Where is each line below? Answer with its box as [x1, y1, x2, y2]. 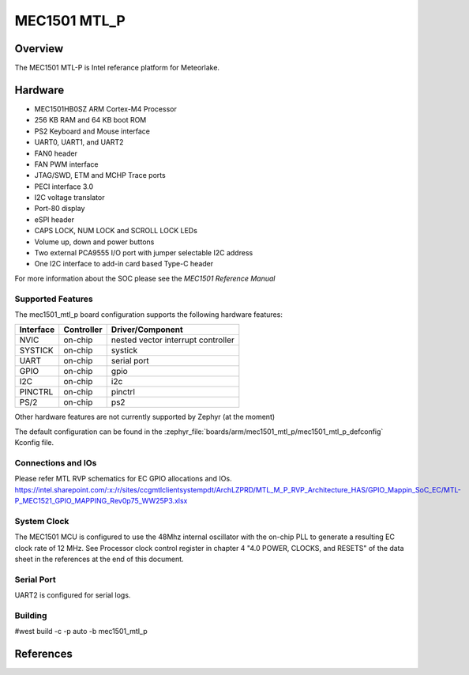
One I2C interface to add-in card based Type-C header [34, 259, 214, 269]
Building [14, 609, 47, 620]
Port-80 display [34, 204, 85, 213]
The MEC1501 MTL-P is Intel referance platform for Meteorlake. [14, 63, 220, 73]
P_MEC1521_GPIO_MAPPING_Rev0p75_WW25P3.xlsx [14, 496, 188, 506]
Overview [14, 42, 64, 55]
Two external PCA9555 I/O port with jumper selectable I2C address [34, 248, 253, 258]
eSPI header [34, 214, 75, 224]
